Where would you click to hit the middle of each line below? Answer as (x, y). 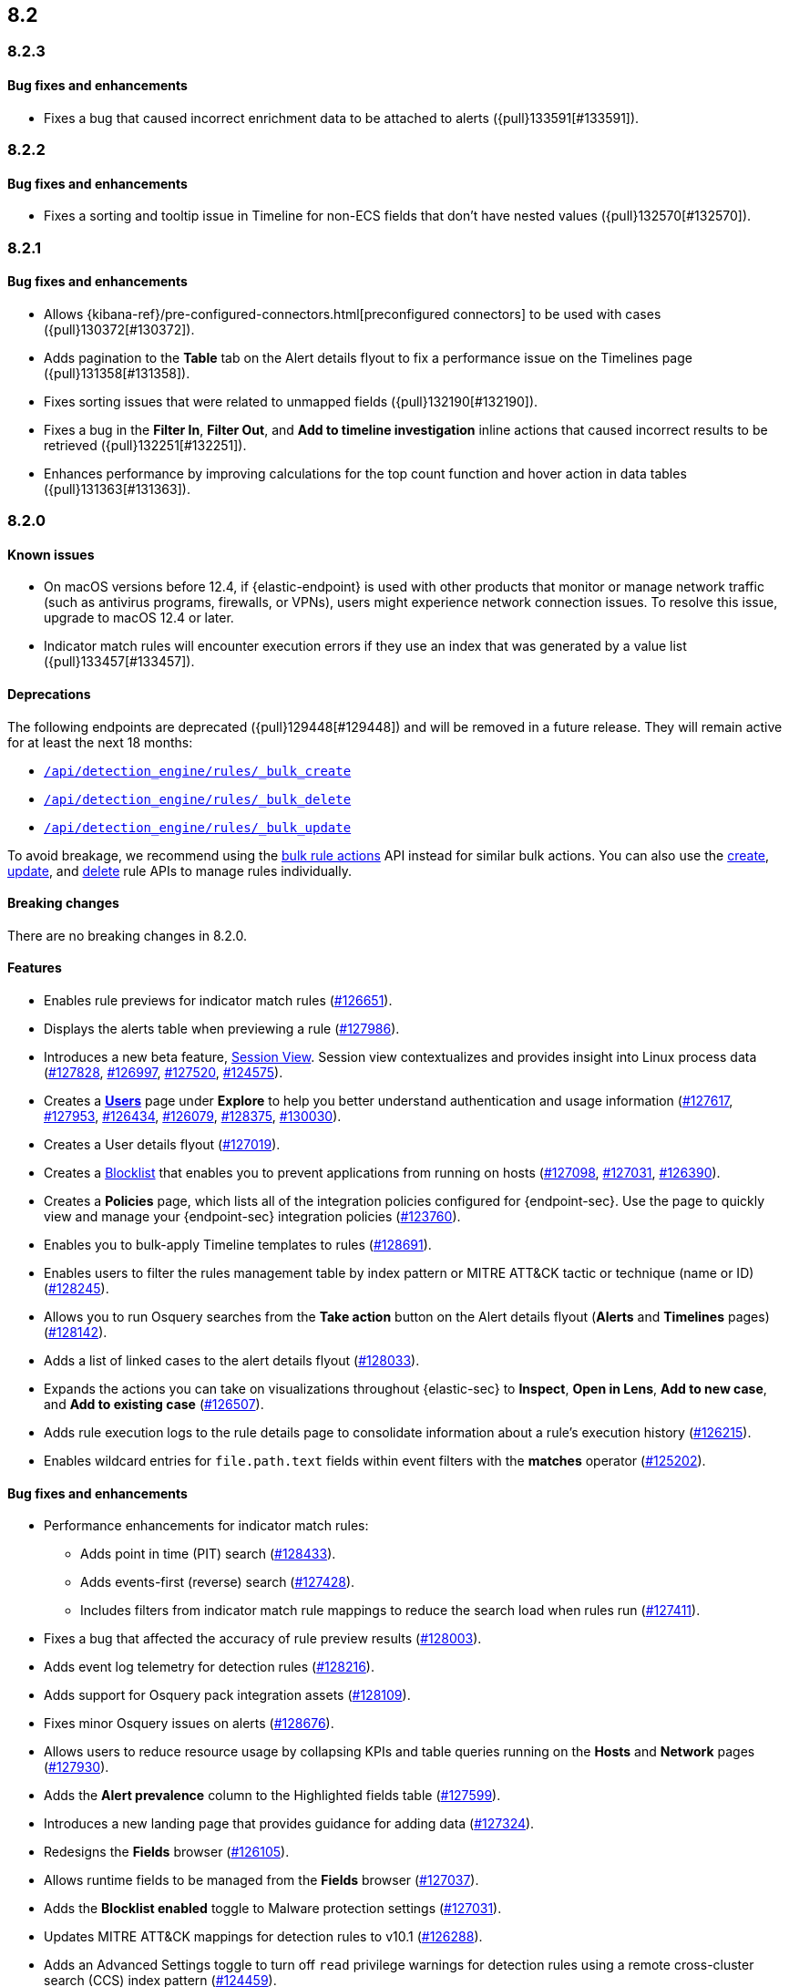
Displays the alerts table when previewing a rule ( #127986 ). (222, 1029)
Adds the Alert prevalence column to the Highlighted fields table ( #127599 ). (272, 1796)
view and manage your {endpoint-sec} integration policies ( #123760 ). (252, 1217)
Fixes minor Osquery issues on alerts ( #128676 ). (189, 1724)
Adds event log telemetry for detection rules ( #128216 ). (209, 1667)
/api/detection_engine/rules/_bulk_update (198, 827)
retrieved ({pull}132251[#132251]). (145, 445)
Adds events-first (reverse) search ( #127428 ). (218, 1582)
